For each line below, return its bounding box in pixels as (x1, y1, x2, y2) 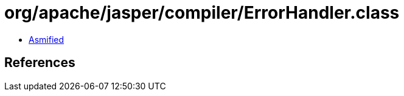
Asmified (29, 34, 64, 45)
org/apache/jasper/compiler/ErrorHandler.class (4, 2, 400, 23)
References (4, 55, 75, 71)
